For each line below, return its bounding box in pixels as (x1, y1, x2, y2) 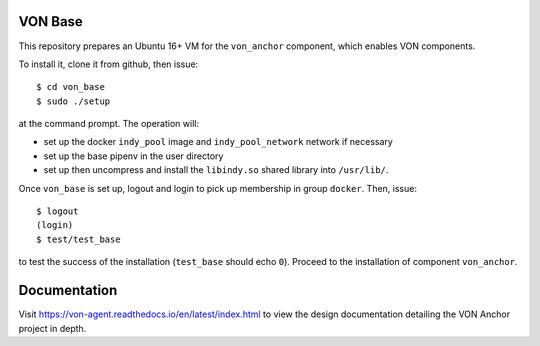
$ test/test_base (36, 233, 121, 245)
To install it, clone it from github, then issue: (18, 58, 199, 70)
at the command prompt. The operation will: (18, 118, 200, 130)
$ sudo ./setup (36, 95, 111, 107)
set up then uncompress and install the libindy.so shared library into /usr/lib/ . (43, 164, 389, 176)
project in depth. (18, 322, 87, 334)
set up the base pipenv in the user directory (43, 150, 224, 162)
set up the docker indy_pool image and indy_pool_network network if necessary (43, 136, 394, 148)
